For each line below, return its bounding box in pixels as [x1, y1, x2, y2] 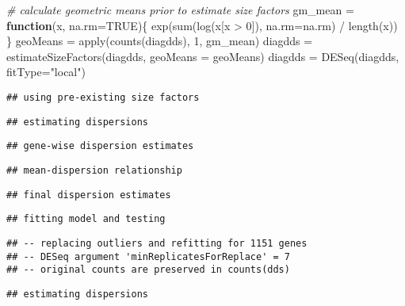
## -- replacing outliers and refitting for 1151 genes [6, 237, 308, 249]
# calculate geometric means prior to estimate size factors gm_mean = [6, 2, 354, 17]
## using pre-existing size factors [6, 91, 200, 103]
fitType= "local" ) [6, 63, 86, 80]
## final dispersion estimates [6, 189, 171, 201]
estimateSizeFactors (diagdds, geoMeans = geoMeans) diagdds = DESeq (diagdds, [6, 48, 399, 64]
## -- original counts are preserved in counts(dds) [6, 264, 290, 276]
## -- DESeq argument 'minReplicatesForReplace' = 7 [6, 251, 290, 262]
